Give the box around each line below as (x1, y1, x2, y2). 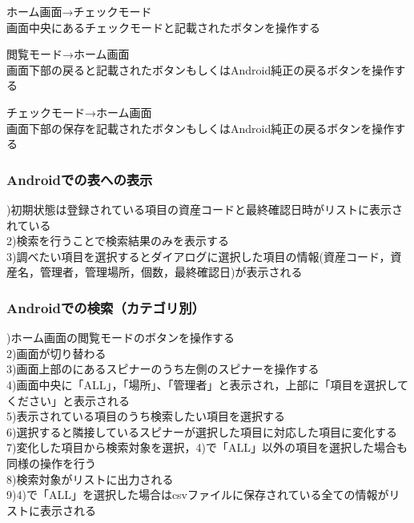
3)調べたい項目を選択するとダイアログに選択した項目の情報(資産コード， (6, 247, 391, 264)
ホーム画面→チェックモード (6, 3, 152, 19)
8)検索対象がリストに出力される (6, 470, 174, 487)
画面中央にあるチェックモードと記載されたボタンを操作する (6, 18, 320, 35)
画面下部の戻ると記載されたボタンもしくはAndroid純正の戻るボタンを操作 (6, 61, 395, 78)
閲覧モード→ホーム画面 (6, 46, 130, 62)
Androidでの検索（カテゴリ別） (6, 297, 205, 317)
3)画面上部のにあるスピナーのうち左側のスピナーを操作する (6, 360, 320, 377)
